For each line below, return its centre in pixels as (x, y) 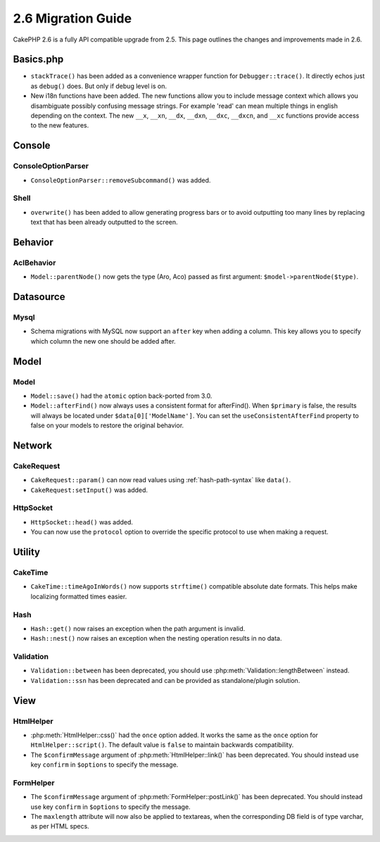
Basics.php (38, 59)
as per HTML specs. (60, 827)
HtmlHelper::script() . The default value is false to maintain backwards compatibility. (162, 745)
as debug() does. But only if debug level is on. (99, 86)
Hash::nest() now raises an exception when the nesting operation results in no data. (156, 639)
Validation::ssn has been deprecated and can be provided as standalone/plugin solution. (165, 680)
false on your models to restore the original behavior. (107, 425)
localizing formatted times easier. (79, 596)
